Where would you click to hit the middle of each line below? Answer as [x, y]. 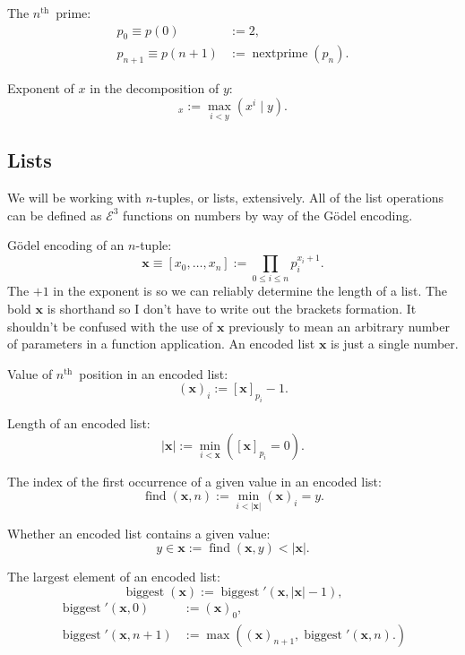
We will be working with [74, 198]
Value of [30, 373]
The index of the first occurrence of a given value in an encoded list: [194, 481]
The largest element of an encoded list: [114, 577]
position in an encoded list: [154, 373]
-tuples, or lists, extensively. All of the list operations [298, 198]
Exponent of [41, 88]
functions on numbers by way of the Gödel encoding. [268, 215]
